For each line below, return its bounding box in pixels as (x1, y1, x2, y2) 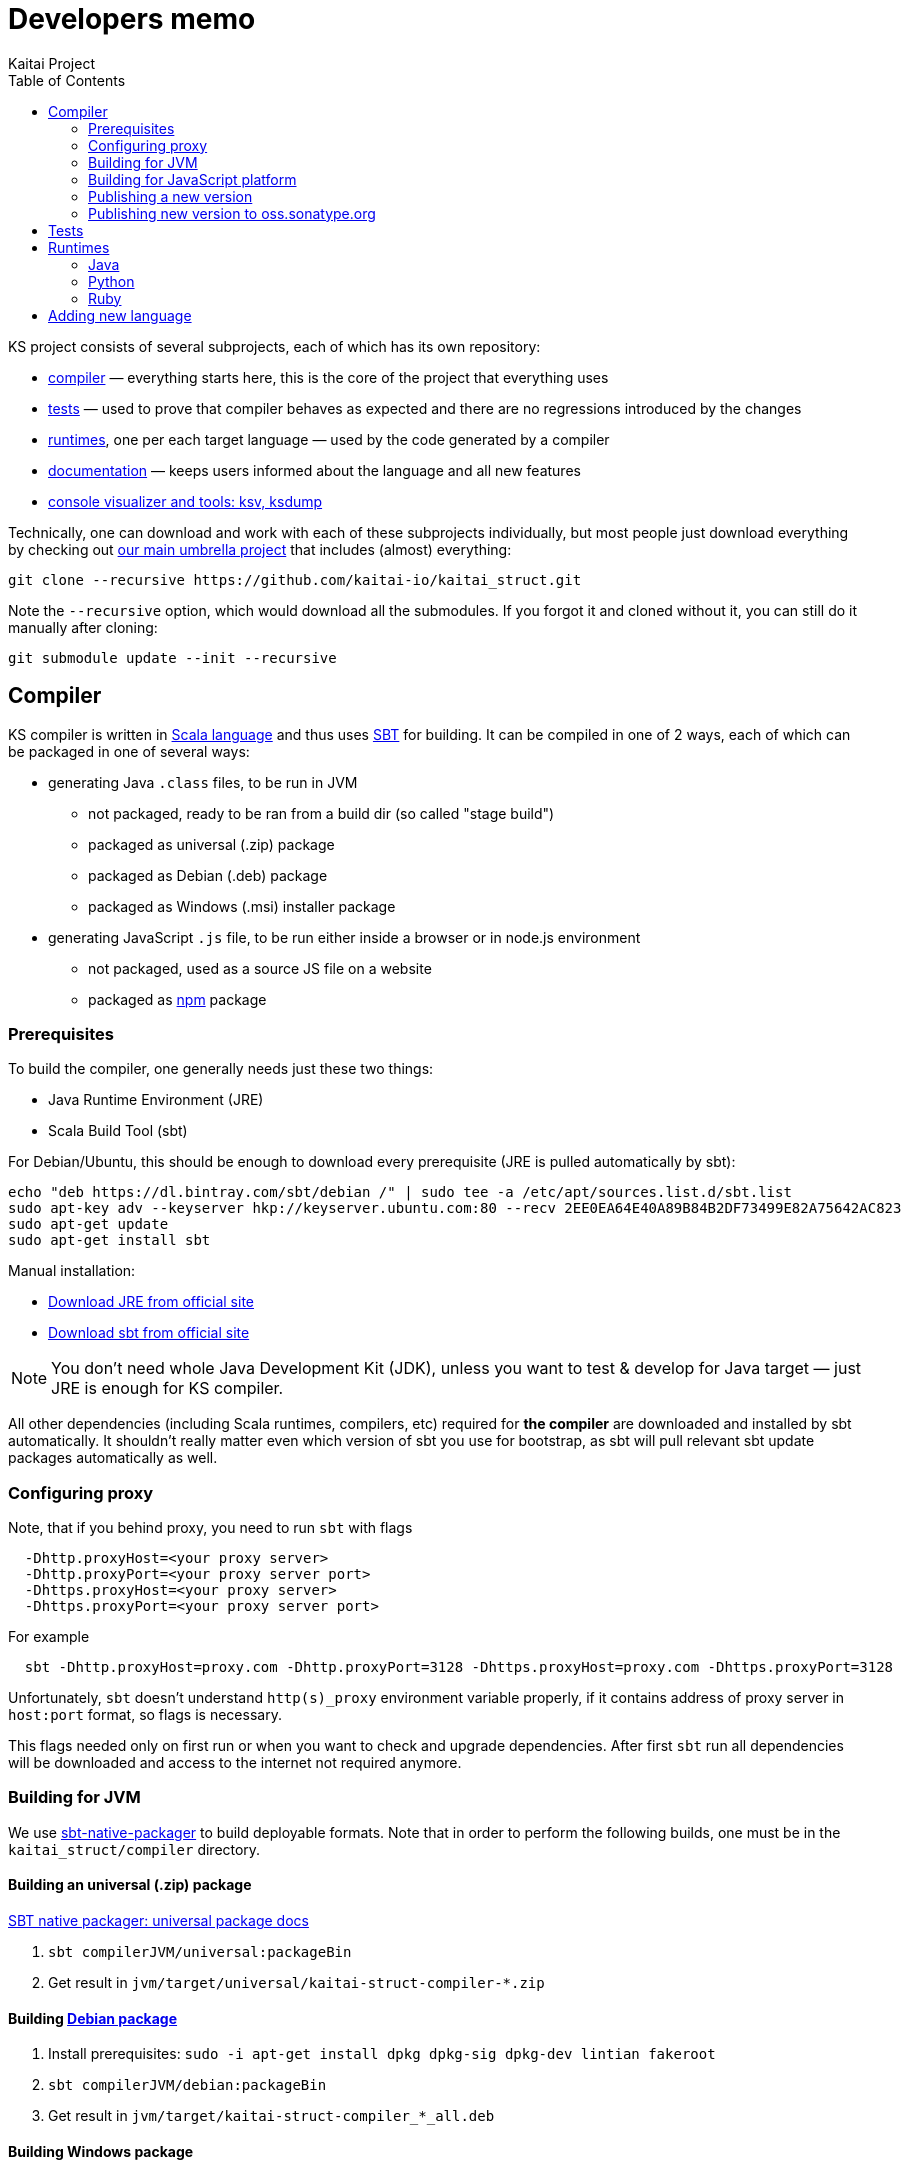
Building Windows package (8, 2142, 194, 2160)
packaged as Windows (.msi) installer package (88, 897, 396, 915)
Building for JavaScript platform (88, 170, 297, 188)
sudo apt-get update (8, 1216, 169, 1233)
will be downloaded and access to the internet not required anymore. (8, 1754, 462, 1772)
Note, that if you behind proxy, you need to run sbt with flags (8, 1519, 413, 1537)
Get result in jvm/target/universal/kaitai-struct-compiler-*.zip (48, 1974, 545, 1992)
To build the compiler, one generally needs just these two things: (8, 1060, 434, 1078)
